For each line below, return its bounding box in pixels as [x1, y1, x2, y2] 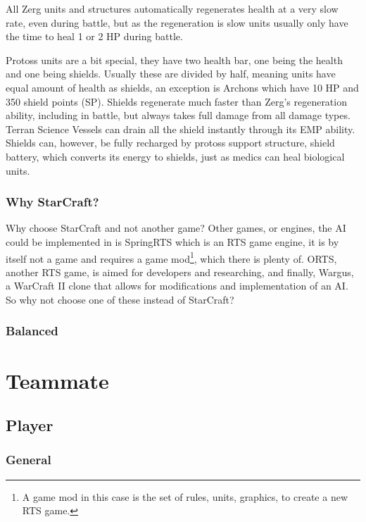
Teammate [6, 366, 109, 394]
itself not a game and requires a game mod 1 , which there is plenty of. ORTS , [6, 249, 337, 266]
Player [6, 414, 53, 436]
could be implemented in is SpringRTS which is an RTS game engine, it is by [6, 234, 339, 249]
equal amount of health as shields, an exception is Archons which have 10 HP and [6, 80, 359, 94]
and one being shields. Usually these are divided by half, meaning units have [6, 66, 336, 81]
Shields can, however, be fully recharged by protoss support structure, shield [6, 135, 335, 150]
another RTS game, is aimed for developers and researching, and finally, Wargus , [6, 264, 354, 279]
